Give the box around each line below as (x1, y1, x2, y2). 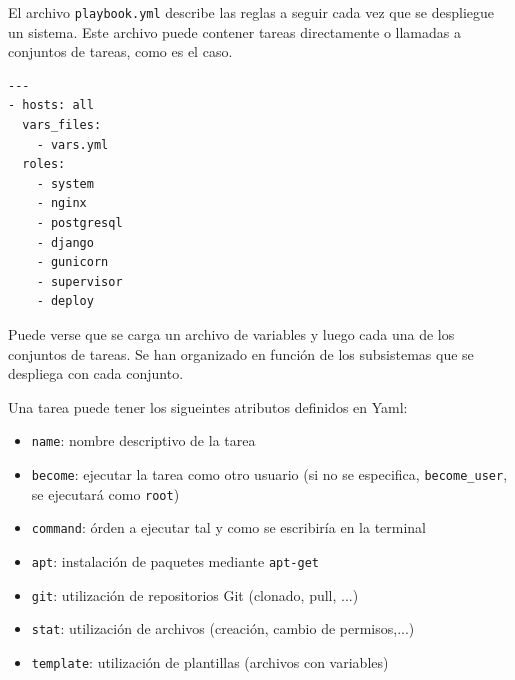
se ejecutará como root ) (31, 483, 180, 504)
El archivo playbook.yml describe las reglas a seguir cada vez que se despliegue (8, 2, 495, 22)
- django (36, 235, 94, 250)
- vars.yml (36, 137, 109, 152)
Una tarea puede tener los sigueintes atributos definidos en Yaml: (8, 396, 408, 417)
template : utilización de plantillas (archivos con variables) (31, 651, 389, 672)
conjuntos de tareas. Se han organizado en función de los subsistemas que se (8, 343, 474, 364)
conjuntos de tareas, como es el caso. (8, 41, 233, 62)
